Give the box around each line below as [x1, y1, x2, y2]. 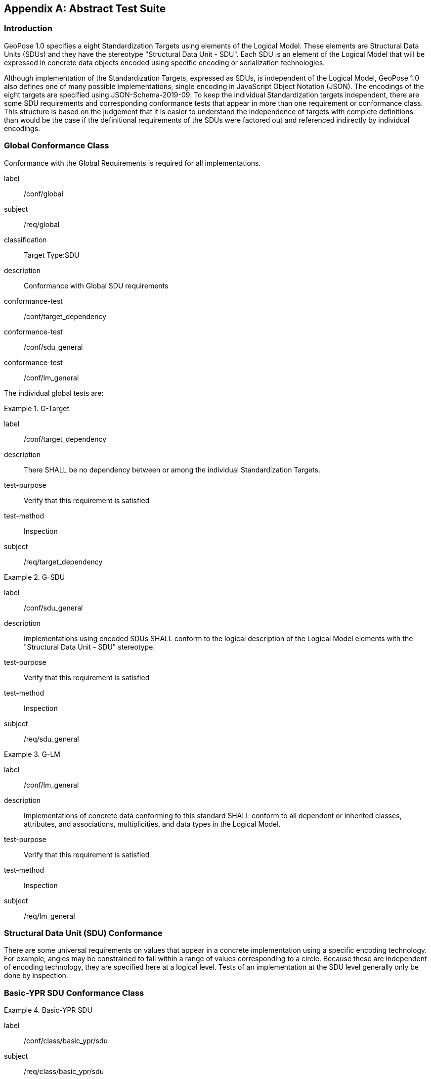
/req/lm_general [24, 911, 75, 920]
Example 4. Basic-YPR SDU [4, 1006, 92, 1015]
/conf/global [24, 189, 63, 198]
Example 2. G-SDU [4, 572, 65, 581]
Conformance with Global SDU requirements [24, 281, 169, 290]
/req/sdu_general [24, 734, 79, 743]
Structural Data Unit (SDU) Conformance [4, 928, 163, 938]
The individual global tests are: [4, 388, 104, 397]
